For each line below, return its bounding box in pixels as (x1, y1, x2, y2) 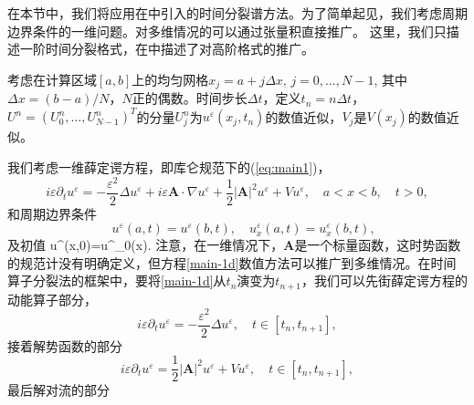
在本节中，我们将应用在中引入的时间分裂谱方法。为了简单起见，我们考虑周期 (7, 4, 468, 22)
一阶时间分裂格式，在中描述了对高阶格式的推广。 (19, 39, 314, 58)
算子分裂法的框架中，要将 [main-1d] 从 (7, 271, 226, 290)
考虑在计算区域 (7, 69, 97, 88)
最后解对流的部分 (7, 380, 110, 400)
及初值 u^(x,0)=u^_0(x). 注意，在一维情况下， (7, 235, 284, 254)
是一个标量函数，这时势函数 (294, 235, 461, 254)
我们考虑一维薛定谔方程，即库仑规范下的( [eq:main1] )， (7, 157, 331, 176)
